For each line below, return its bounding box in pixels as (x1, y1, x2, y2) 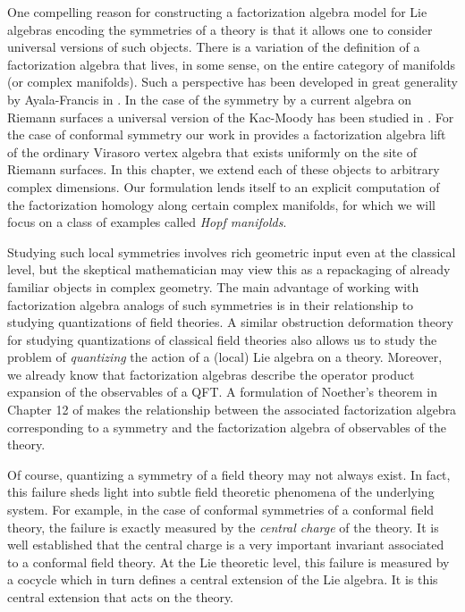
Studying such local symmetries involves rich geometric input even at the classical (7, 242, 456, 261)
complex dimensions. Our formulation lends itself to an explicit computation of (7, 177, 440, 196)
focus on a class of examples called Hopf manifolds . (7, 213, 287, 231)
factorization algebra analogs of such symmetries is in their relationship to (7, 295, 414, 314)
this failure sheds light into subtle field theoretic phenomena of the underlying (7, 482, 435, 501)
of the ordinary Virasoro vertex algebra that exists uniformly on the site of (7, 142, 417, 161)
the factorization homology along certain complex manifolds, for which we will (7, 195, 435, 214)
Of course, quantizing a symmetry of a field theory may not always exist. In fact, (7, 465, 451, 483)
